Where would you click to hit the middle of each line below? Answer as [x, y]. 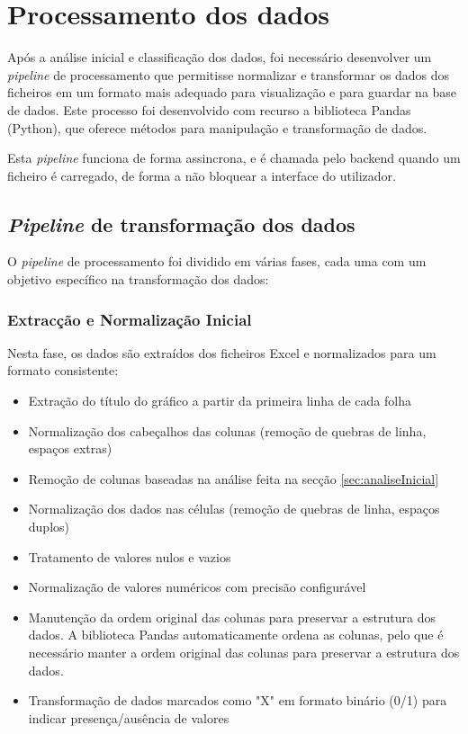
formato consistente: [63, 370]
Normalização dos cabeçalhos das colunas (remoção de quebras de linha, [227, 430]
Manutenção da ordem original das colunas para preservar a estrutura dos [232, 617]
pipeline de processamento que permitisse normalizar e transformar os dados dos [229, 74]
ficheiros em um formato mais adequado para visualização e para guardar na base [232, 92]
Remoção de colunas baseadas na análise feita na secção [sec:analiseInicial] [234, 478]
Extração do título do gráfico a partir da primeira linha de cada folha [220, 401]
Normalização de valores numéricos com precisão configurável [197, 587]
